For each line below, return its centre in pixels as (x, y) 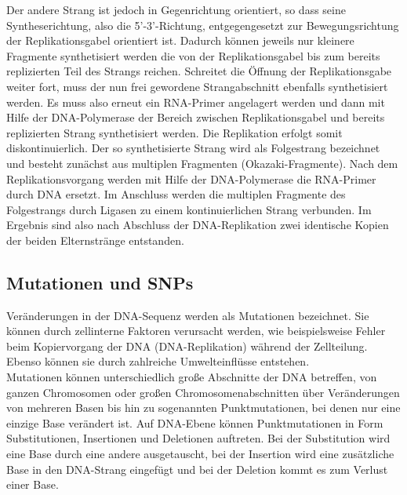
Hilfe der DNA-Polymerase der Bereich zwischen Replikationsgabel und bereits (196, 117)
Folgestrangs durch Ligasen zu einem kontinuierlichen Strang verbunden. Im (189, 209)
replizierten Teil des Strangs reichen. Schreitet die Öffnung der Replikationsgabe (199, 71)
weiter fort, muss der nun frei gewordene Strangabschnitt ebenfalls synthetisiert (197, 86)
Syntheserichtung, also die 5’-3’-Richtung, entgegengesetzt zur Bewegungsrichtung (203, 25)
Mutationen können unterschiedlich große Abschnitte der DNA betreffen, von (192, 377)
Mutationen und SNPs (100, 282)
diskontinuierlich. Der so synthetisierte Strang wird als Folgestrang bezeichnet (193, 148)
